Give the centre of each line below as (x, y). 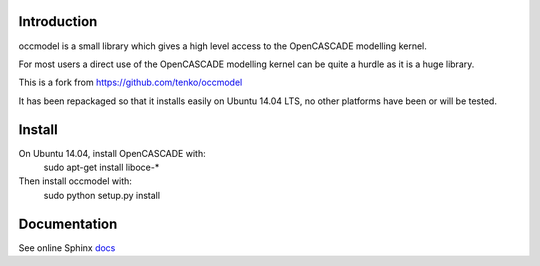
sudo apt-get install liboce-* (101, 167)
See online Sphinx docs (67, 247)
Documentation (68, 223)
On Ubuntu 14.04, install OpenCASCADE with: (112, 153)
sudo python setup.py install (101, 195)
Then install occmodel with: (75, 181)
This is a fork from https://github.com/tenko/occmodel (130, 82)
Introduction (58, 21)
